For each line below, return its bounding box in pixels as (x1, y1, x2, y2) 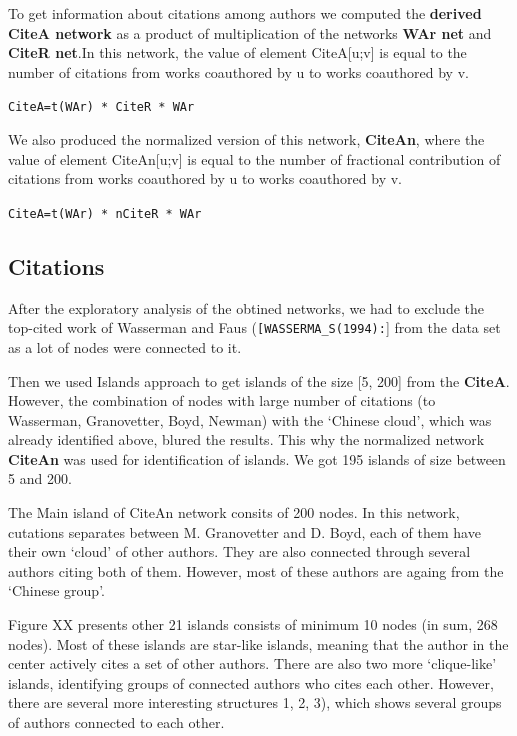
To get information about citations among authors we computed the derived (8, 3, 482, 23)
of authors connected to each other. (8, 712, 225, 733)
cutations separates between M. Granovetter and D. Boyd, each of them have (8, 521, 481, 542)
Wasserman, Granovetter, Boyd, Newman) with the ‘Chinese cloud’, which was (8, 409, 492, 430)
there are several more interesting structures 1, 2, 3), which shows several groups (8, 692, 502, 713)
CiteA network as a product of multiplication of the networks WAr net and (8, 22, 492, 43)
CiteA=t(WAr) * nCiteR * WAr (8, 206, 202, 221)
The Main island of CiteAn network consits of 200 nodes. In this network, (8, 502, 460, 523)
